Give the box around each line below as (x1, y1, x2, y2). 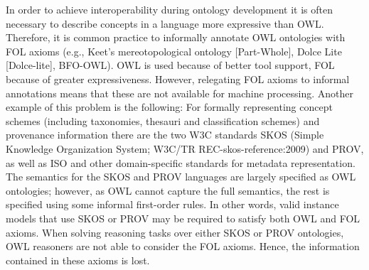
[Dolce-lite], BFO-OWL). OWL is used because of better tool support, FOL (6, 58, 335, 72)
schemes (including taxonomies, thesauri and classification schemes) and (6, 113, 320, 128)
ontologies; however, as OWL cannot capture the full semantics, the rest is (6, 183, 330, 198)
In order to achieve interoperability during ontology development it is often (6, 2, 333, 16)
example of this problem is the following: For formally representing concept (6, 99, 333, 114)
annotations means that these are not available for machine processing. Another (6, 85, 353, 100)
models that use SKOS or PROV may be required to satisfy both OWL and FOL (6, 210, 360, 225)
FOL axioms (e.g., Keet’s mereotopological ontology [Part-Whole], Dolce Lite (6, 43, 342, 58)
